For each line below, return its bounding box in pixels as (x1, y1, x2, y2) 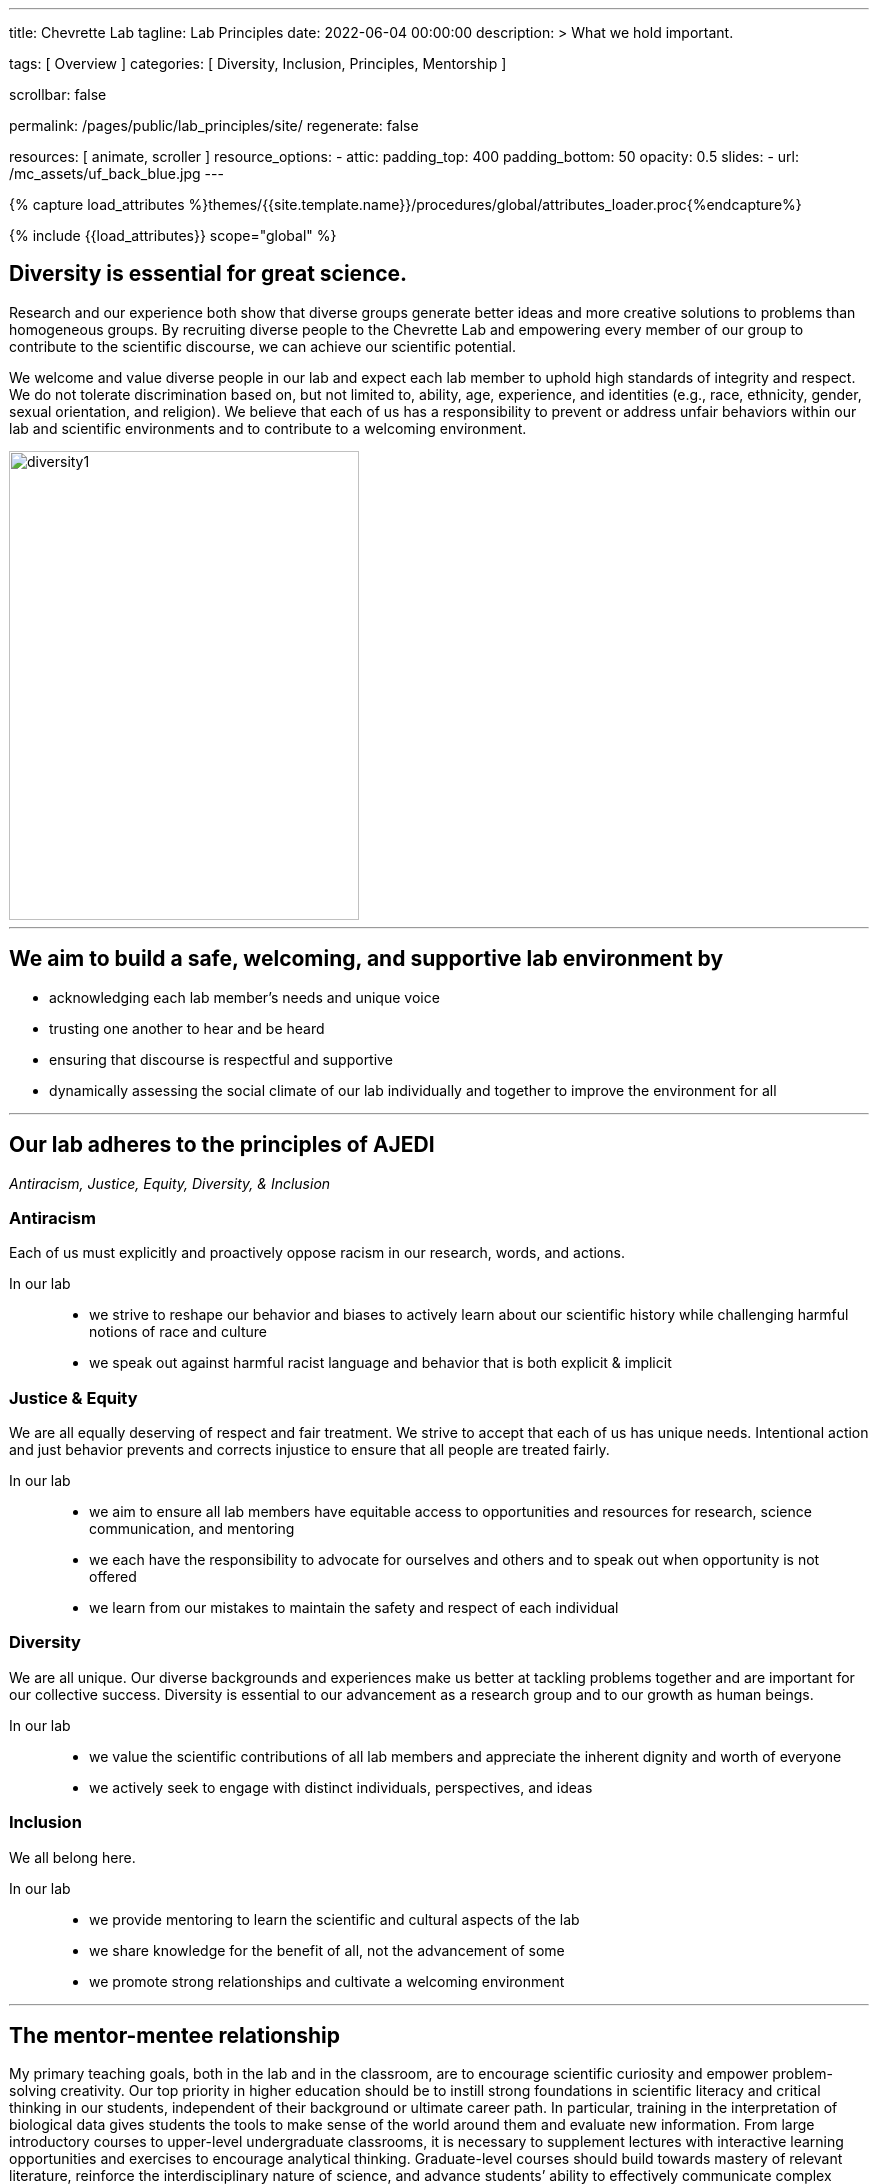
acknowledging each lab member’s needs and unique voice (49, 988, 440, 1006)
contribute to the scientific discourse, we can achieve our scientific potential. (9, 337, 516, 355)
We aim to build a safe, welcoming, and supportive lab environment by (9, 946, 724, 972)
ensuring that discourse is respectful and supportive (49, 1050, 393, 1068)
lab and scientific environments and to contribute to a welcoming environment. (9, 419, 527, 437)
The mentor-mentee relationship (9, 2022, 341, 2048)
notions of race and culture (89, 1323, 267, 1341)
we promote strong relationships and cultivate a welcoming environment (89, 1972, 565, 1990)
